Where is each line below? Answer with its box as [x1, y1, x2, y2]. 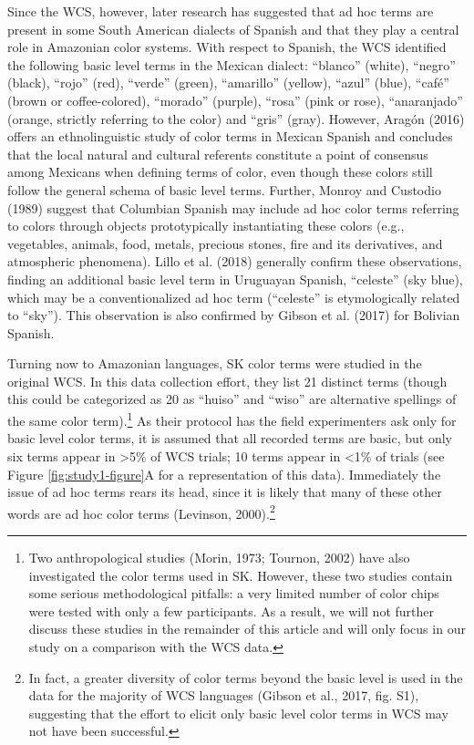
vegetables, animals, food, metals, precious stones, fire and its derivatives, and [7, 233, 443, 253]
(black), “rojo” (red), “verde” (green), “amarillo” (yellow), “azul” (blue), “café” [7, 73, 449, 92]
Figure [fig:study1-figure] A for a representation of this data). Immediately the [7, 464, 441, 483]
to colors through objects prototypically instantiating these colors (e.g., [7, 216, 405, 235]
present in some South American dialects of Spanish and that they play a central [7, 19, 459, 38]
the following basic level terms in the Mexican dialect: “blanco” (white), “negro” [7, 55, 456, 74]
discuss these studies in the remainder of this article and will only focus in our [28, 619, 466, 638]
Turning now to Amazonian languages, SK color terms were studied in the [7, 354, 422, 373]
